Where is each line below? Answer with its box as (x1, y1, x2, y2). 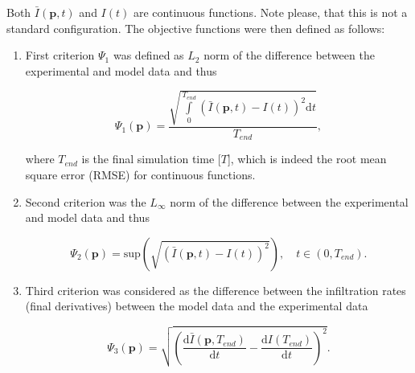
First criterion (25, 47, 95, 64)
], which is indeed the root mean (227, 150, 387, 167)
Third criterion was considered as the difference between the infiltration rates (25, 281, 406, 298)
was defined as (113, 47, 184, 64)
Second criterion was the (25, 193, 146, 210)
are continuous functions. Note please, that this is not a (133, 4, 408, 20)
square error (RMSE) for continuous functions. (25, 166, 256, 182)
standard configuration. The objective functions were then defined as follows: (6, 19, 385, 36)
